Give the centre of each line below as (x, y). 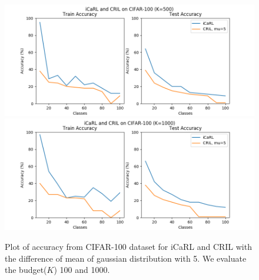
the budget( (26, 270)
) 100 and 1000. (82, 270)
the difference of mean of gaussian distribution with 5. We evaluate (126, 258)
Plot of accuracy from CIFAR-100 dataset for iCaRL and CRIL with (128, 247)
